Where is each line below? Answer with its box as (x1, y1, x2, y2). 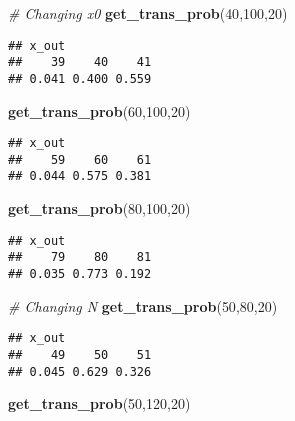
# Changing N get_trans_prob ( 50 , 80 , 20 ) (8, 295, 278, 316)
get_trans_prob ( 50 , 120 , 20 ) (8, 393, 191, 414)
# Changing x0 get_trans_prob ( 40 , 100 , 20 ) (8, 3, 288, 23)
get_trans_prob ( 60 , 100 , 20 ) (8, 100, 191, 121)
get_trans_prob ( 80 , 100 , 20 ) (8, 198, 191, 219)
